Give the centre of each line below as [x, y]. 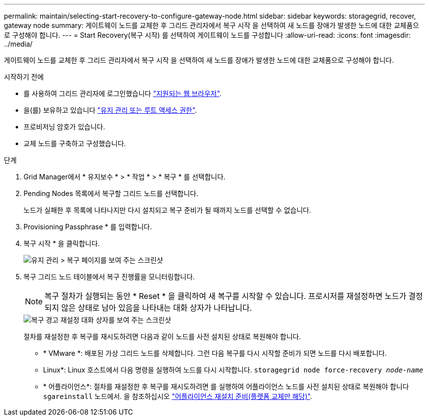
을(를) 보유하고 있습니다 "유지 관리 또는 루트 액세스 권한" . [110, 110]
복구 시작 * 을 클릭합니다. [62, 243]
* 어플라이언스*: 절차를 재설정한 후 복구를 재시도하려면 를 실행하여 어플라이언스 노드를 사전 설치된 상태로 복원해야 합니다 [226, 386]
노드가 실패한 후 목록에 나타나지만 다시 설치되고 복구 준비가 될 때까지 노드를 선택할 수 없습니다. [167, 210]
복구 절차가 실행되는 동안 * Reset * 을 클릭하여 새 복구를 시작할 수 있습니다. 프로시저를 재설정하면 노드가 [226, 296]
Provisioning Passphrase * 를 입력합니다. [88, 227]
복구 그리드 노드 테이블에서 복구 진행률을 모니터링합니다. [109, 277]
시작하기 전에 [24, 77]
